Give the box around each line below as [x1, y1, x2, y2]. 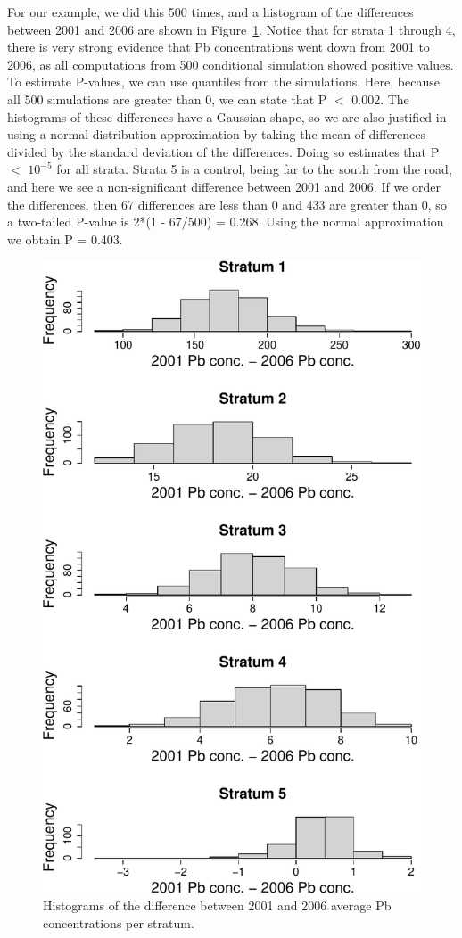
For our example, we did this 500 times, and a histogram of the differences [7, 3, 414, 21]
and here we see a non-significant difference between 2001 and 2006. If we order [7, 177, 441, 195]
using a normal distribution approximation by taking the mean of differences [7, 125, 426, 144]
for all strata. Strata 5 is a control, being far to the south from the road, [56, 160, 452, 178]
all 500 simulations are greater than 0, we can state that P [7, 89, 327, 108]
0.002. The [351, 89, 409, 108]
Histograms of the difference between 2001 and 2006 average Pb [43, 896, 392, 915]
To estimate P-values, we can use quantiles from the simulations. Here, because [7, 72, 440, 91]
